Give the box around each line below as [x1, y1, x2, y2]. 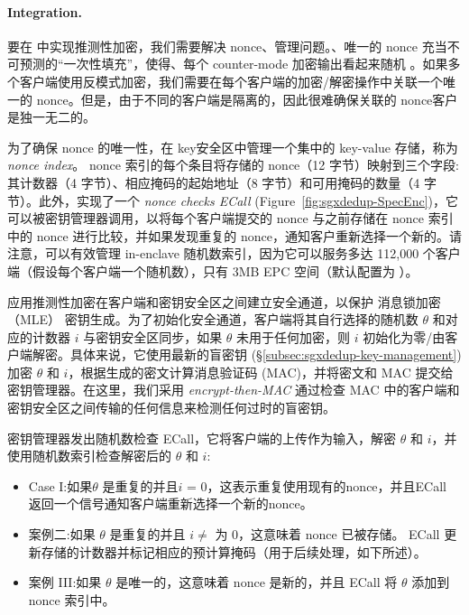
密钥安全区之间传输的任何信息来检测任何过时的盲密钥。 [7, 398, 336, 417]
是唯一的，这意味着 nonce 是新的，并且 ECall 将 [115, 573, 398, 592]
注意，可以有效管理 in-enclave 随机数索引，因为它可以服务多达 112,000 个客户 [7, 244, 461, 263]
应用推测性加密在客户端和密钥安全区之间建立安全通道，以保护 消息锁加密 [7, 292, 441, 311]
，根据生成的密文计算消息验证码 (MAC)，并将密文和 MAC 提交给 [68, 362, 454, 381]
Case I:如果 [28, 476, 93, 495]
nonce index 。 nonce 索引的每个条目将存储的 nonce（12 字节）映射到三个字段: [7, 155, 459, 174]
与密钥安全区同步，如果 [83, 327, 223, 346]
